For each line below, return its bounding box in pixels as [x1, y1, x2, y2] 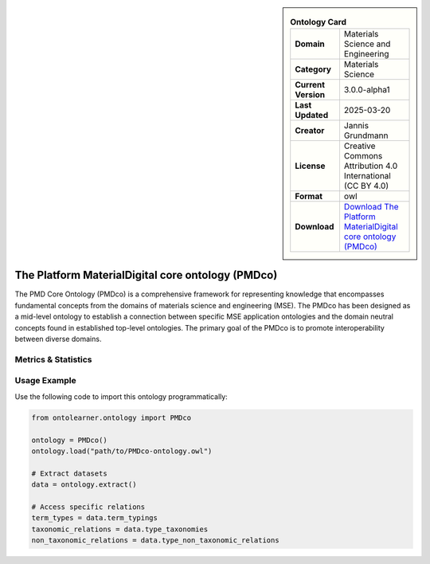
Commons [343, 151, 383, 162]
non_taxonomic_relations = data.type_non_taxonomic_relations [31, 536, 279, 545]
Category [295, 64, 332, 75]
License [295, 160, 326, 171]
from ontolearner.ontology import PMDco [31, 413, 191, 422]
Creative [343, 140, 376, 151]
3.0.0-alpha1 [343, 84, 390, 96]
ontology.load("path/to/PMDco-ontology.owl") [31, 446, 213, 456]
